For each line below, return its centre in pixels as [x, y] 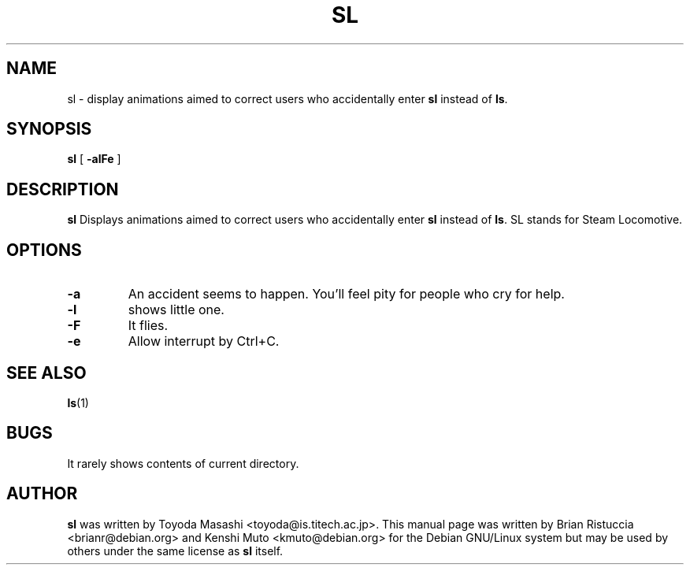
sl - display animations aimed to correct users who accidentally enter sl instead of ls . [287, 98]
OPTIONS [44, 250]
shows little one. [176, 310]
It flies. [148, 326]
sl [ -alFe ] [94, 159]
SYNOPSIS [49, 129]
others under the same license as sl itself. [175, 551]
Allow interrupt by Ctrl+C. [204, 341]
